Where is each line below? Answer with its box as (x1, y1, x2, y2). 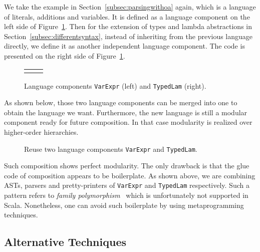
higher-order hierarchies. (4, 127, 79, 137)
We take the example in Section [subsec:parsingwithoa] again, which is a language (4, 2, 256, 12)
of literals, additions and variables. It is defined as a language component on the (4, 11, 250, 22)
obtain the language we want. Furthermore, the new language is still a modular (4, 107, 247, 117)
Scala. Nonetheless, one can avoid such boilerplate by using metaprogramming (4, 199, 244, 210)
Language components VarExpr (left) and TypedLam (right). (24, 80, 206, 91)
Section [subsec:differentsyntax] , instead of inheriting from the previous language (4, 31, 253, 41)
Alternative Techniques (4, 234, 126, 249)
